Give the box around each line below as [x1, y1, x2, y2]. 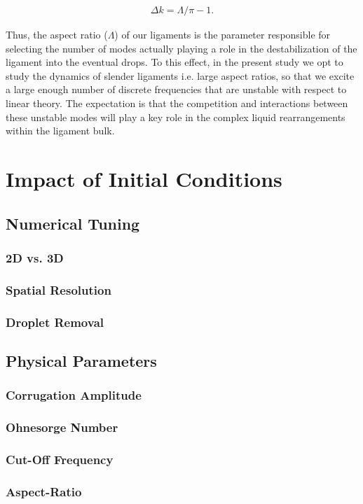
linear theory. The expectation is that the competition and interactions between [6, 96, 348, 110]
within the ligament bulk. [6, 123, 115, 138]
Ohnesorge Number [6, 419, 118, 436]
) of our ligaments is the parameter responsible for [114, 27, 331, 42]
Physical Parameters [6, 349, 157, 371]
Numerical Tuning [6, 212, 140, 234]
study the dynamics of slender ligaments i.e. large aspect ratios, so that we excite [6, 68, 355, 83]
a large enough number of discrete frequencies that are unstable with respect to [6, 82, 347, 97]
